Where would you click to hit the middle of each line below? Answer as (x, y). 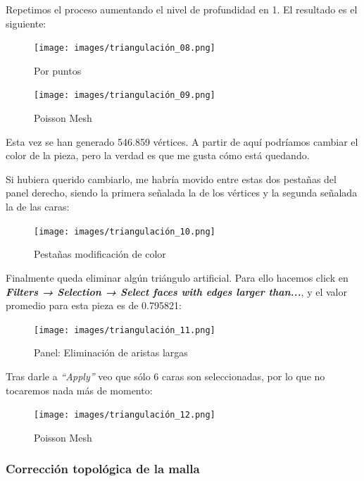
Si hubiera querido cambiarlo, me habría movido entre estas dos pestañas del (171, 179)
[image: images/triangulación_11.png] (125, 330)
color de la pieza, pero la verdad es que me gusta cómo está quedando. (158, 155)
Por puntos (58, 70)
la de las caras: (38, 207)
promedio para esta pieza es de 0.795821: (94, 305)
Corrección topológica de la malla (103, 469)
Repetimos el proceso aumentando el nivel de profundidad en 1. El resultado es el (182, 9)
